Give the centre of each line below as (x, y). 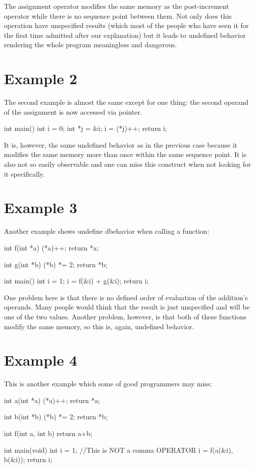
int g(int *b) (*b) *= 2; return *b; (56, 264)
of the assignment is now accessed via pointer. (73, 111)
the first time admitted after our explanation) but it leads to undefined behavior (125, 35)
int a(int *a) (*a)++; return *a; (52, 400)
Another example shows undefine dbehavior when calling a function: (107, 231)
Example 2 (41, 78)
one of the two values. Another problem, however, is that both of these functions (125, 316)
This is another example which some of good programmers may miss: (108, 384)
